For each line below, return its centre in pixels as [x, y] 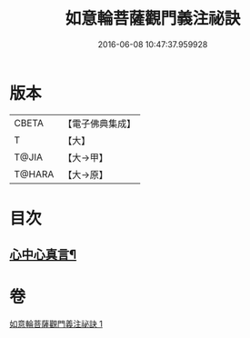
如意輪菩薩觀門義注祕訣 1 [56, 324]
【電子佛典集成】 [100, 124]
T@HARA [34, 174]
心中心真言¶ [43, 255]
